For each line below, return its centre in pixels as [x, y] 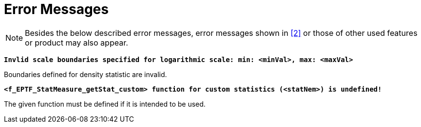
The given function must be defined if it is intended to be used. [105, 104]
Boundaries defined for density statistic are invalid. [86, 74]
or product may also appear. [77, 42]
